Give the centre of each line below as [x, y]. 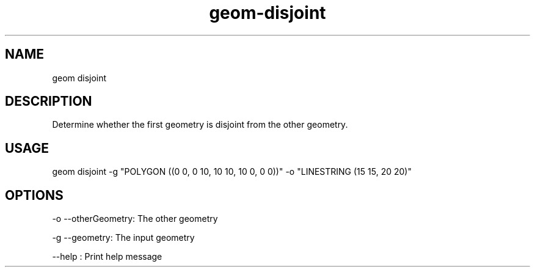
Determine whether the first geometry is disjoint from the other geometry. [200, 125]
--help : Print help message [107, 257]
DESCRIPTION [49, 101]
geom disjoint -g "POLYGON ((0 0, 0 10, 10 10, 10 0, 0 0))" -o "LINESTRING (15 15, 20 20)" [232, 172]
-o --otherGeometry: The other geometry [135, 219]
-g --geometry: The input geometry [123, 238]
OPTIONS [34, 195]
